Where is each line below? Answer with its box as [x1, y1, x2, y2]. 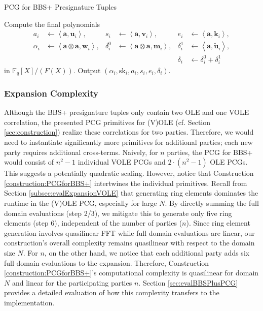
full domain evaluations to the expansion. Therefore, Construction [4, 257, 209, 268]
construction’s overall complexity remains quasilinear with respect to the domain [4, 237, 255, 248]
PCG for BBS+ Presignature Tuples [4, 2, 117, 12]
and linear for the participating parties [12, 277, 132, 288]
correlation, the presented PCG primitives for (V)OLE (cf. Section [4, 116, 211, 127]
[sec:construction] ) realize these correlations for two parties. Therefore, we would [4, 127, 254, 137]
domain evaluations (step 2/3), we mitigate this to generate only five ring [4, 207, 232, 218]
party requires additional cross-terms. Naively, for [4, 146, 158, 157]
